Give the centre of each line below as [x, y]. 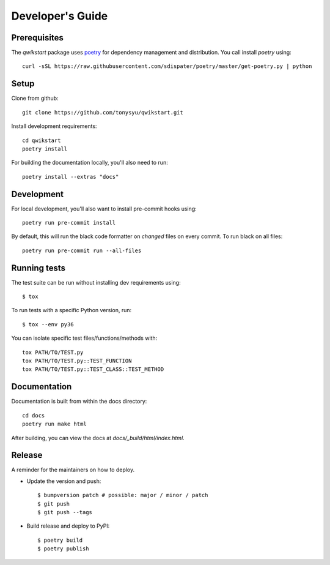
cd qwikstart [42, 140]
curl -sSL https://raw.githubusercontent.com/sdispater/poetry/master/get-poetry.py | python [167, 66]
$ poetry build [60, 540]
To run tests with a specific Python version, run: [71, 310]
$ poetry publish [63, 549]
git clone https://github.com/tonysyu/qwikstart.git [103, 112]
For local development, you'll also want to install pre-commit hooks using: [104, 209]
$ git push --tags [65, 512]
